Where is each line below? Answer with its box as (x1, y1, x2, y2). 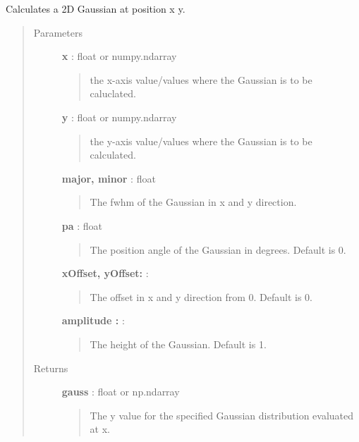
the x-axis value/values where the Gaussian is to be (90, 72, 312, 87)
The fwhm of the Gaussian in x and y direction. (90, 195, 297, 209)
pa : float (61, 218, 103, 233)
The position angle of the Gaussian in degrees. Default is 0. (90, 242, 346, 257)
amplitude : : (61, 313, 125, 328)
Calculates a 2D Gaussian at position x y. (6, 1, 185, 16)
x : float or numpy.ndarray (61, 49, 177, 63)
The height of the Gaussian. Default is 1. (90, 336, 267, 351)
